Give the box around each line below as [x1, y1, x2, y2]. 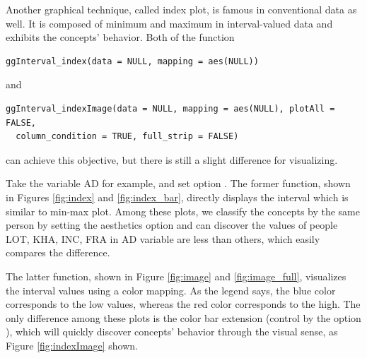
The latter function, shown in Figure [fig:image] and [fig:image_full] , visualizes [6, 268, 346, 283]
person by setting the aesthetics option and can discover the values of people [6, 217, 338, 232]
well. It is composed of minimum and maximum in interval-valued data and [6, 16, 333, 30]
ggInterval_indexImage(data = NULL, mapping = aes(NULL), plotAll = [6, 103, 335, 114]
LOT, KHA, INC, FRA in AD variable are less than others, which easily [6, 231, 320, 246]
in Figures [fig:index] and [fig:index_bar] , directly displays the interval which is [6, 189, 349, 204]
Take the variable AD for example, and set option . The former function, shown [6, 176, 351, 191]
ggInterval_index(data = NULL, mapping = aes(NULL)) [6, 56, 259, 66]
